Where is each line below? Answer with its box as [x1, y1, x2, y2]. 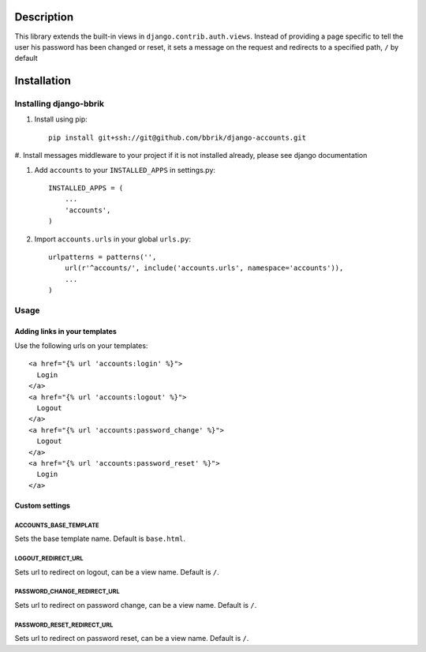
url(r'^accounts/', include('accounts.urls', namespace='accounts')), [64, 264, 344, 272]
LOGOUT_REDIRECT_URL [14, 554, 84, 562]
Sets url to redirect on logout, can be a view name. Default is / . [14, 567, 220, 576]
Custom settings [14, 500, 71, 510]
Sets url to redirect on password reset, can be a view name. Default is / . [14, 634, 249, 643]
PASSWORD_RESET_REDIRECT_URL [14, 620, 114, 629]
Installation [14, 74, 71, 88]
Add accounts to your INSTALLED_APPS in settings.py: [34, 165, 216, 174]
